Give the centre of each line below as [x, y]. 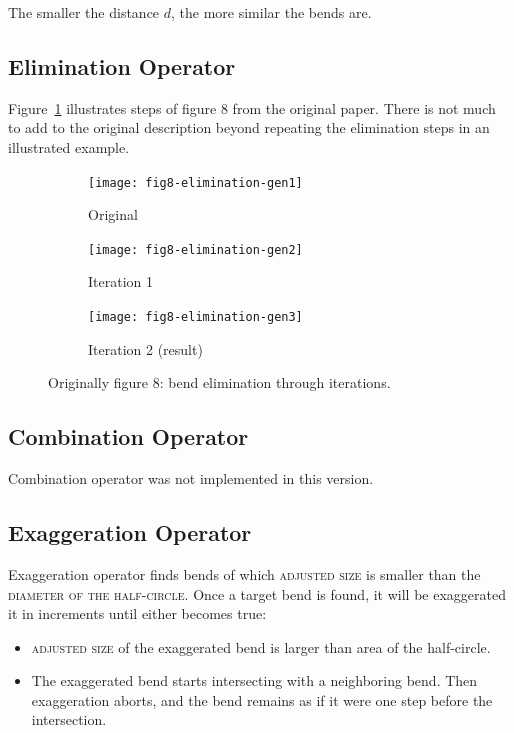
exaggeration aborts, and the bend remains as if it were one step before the [262, 699]
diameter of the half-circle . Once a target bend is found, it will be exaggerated [257, 593]
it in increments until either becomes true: [137, 613]
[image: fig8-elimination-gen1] [195, 182]
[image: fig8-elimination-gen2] [195, 249]
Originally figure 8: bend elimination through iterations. [219, 382]
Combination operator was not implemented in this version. [191, 478]
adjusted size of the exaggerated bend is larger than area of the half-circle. [261, 646]
